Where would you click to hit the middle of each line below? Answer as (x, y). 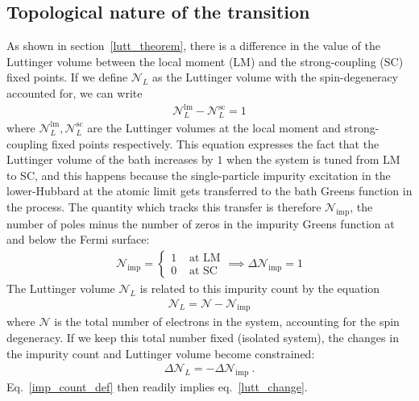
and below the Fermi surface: (78, 239)
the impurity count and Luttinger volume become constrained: (161, 353)
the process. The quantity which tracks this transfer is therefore (164, 206)
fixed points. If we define (67, 77)
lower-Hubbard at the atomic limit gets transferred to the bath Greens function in (209, 191)
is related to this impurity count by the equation (260, 288)
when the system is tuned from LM (313, 159)
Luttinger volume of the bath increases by (110, 159)
